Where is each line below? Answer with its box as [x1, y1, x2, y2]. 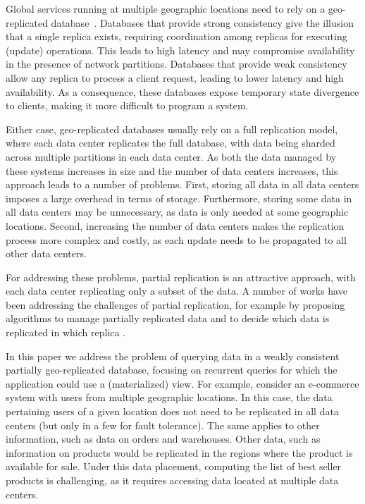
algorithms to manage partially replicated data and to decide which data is [6, 311, 330, 326]
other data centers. [6, 246, 87, 261]
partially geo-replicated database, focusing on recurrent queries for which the [6, 362, 338, 377]
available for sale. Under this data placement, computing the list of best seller [6, 459, 342, 474]
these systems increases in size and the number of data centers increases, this [6, 163, 338, 178]
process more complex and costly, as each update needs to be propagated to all [6, 232, 347, 247]
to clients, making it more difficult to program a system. [6, 98, 249, 113]
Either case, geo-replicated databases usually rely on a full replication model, [6, 121, 338, 136]
